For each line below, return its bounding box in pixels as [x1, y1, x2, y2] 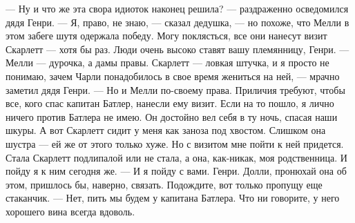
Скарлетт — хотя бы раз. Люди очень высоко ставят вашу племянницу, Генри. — [6, 41, 349, 56]
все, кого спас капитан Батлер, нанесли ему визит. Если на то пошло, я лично [6, 96, 334, 110]
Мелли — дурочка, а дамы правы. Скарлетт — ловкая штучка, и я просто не [6, 55, 329, 70]
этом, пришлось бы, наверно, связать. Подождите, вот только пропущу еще [6, 177, 323, 191]
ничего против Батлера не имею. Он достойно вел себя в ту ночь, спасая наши [6, 109, 338, 124]
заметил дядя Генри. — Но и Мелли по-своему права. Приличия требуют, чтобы [6, 82, 345, 97]
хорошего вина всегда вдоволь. [6, 204, 135, 218]
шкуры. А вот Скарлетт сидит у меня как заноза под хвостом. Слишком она [6, 123, 326, 137]
